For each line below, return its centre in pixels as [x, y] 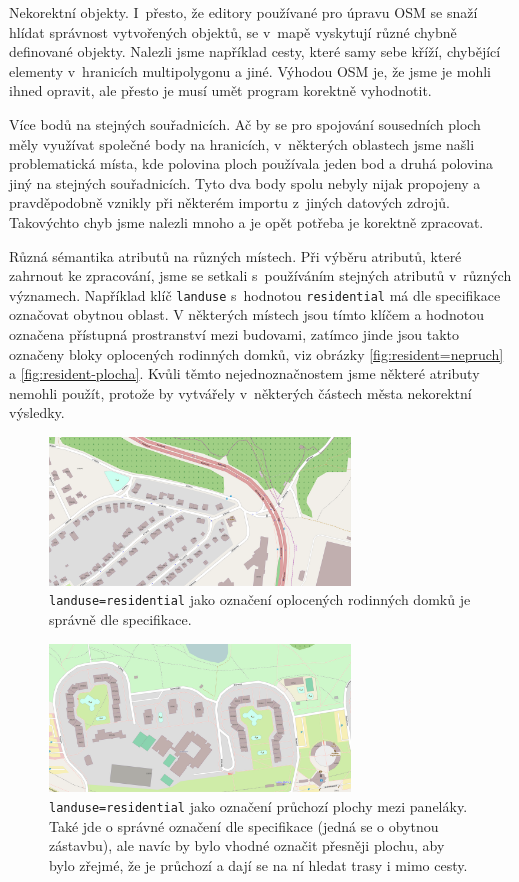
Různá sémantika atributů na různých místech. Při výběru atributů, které [235, 255]
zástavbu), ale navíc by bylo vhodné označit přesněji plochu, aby [247, 845]
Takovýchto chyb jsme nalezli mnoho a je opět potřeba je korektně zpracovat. [246, 221]
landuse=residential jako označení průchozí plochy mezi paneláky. [258, 806]
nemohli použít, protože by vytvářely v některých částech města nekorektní [240, 392]
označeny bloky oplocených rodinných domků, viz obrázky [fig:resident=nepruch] [256, 353]
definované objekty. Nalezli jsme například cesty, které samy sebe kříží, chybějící [255, 51]
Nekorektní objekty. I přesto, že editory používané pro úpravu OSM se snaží [243, 12]
